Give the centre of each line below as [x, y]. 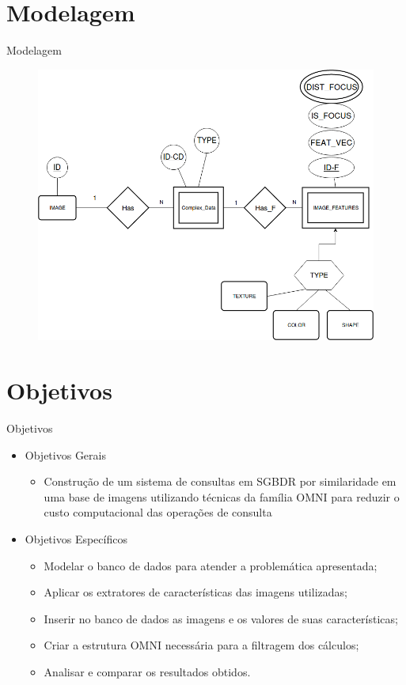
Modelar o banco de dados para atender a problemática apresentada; [211, 565]
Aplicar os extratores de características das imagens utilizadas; [195, 592]
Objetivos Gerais [65, 454]
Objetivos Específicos [76, 539]
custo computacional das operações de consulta [158, 512]
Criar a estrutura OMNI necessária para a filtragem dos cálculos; [201, 645]
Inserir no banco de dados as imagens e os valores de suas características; [221, 618]
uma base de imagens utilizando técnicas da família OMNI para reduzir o [222, 496]
